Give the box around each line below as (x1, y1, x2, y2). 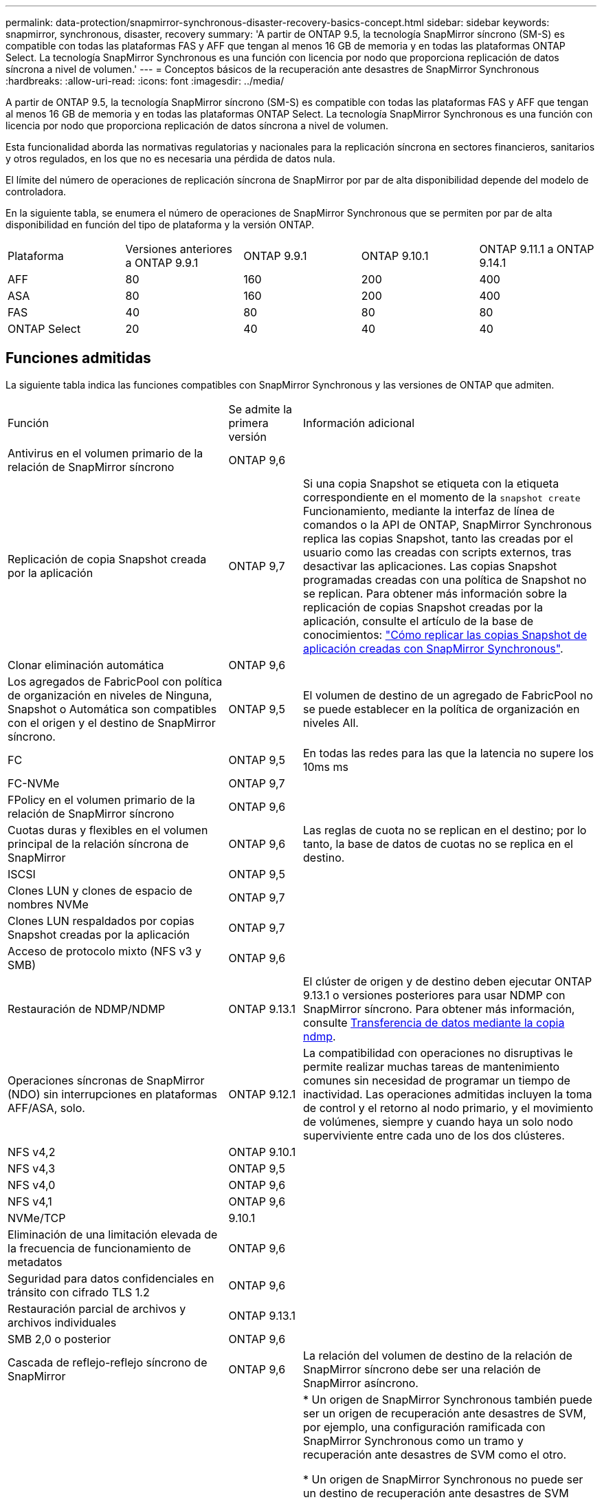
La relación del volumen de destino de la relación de (303, 1348, 572, 1362)
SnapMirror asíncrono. (303, 1375, 419, 1390)
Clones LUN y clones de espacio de (8, 883, 192, 897)
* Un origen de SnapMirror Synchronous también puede (303, 1392, 592, 1406)
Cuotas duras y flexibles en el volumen (8, 823, 208, 837)
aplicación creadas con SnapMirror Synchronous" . (303, 641, 564, 655)
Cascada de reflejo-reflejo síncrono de (8, 1355, 208, 1369)
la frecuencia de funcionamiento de (8, 1241, 191, 1255)
